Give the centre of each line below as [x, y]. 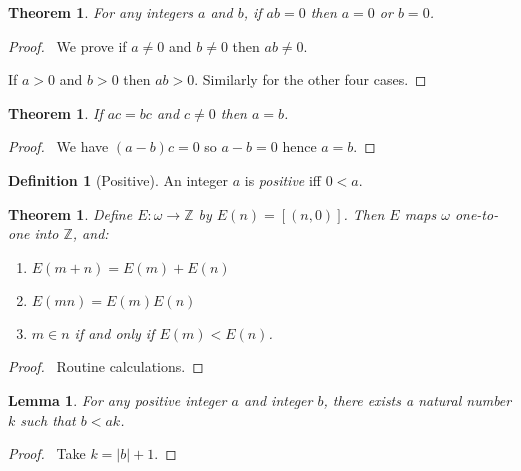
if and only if [114, 332]
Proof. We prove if [67, 45]
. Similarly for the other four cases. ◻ [310, 79]
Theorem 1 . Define [70, 213]
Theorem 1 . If [55, 112]
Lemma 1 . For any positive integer [117, 399]
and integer [278, 399]
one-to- [476, 213]
